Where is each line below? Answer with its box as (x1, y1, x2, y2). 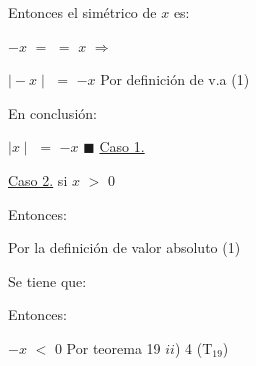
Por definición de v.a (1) (100, 69, 250, 90)
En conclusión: (8, 102, 97, 123)
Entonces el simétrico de (8, 2, 157, 22)
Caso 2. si (8, 169, 68, 190)
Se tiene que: (8, 270, 87, 291)
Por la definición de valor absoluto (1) (8, 237, 241, 258)
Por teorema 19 (66, 337, 161, 358)
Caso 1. (99, 136, 145, 157)
